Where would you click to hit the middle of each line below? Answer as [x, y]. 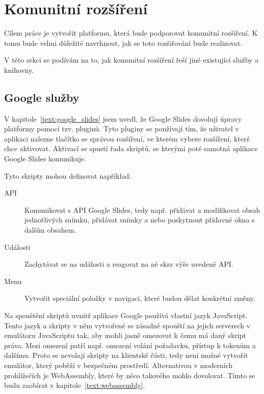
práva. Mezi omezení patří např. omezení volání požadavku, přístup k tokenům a [130, 345]
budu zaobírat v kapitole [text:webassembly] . [75, 385]
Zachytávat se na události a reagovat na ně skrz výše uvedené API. [129, 264]
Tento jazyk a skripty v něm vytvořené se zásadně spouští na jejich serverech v [127, 325]
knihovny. [19, 69]
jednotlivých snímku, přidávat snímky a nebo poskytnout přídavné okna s [140, 220]
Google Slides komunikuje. [45, 159]
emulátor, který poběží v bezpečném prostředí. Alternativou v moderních [118, 365]
